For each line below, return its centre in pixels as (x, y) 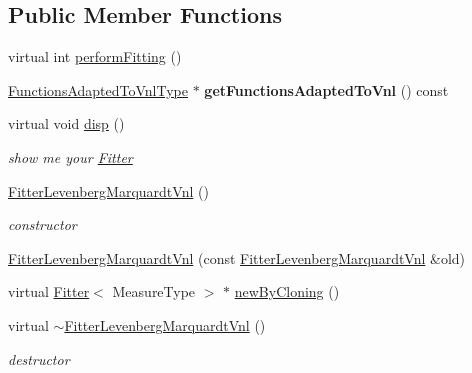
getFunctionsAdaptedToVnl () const (326, 89)
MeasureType (154, 291)
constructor (42, 224)
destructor (39, 358)
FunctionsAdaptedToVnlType (98, 89)
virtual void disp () (66, 123)
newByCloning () (287, 291)
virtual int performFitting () (95, 56)
